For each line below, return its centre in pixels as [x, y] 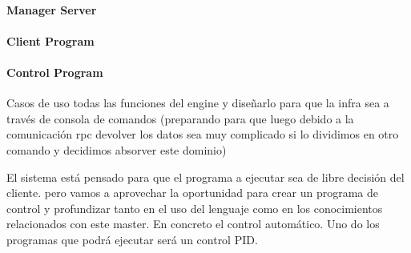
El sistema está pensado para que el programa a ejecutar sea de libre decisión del [205, 177]
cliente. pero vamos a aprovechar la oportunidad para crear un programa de [193, 193]
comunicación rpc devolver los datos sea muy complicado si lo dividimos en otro [203, 134]
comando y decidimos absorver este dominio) [117, 149]
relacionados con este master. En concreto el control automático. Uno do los [193, 224]
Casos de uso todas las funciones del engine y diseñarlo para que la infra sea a [198, 103]
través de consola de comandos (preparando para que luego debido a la [180, 118]
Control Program [55, 72]
